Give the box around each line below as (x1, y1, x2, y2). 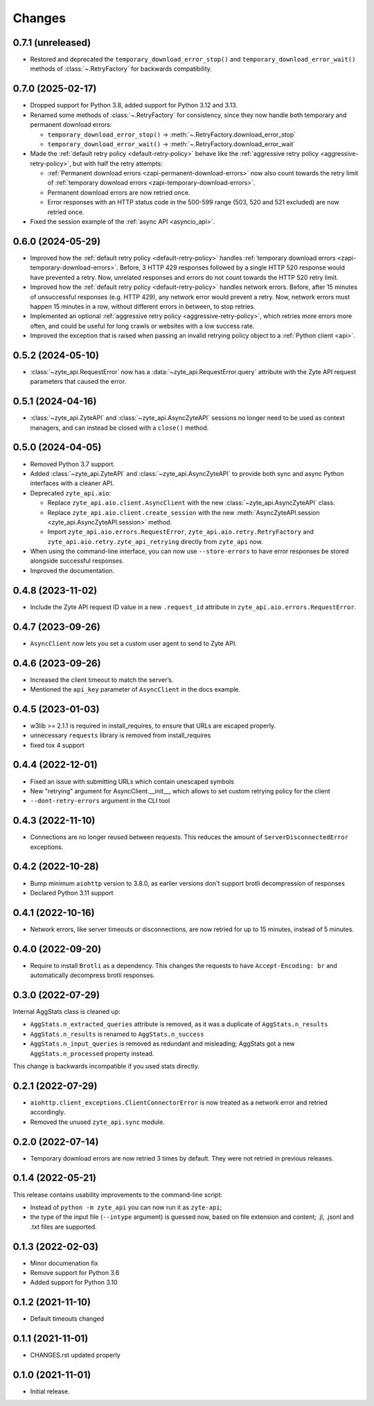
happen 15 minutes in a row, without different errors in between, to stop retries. (30, 302, 256, 310)
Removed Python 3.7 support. (30, 459, 116, 468)
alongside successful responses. (30, 556, 125, 565)
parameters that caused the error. (30, 378, 127, 386)
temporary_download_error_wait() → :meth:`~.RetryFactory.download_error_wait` (47, 139, 296, 148)
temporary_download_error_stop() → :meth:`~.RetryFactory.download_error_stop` (47, 130, 296, 139)
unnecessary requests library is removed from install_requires (30, 731, 211, 739)
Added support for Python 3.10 (30, 1278, 118, 1287)
